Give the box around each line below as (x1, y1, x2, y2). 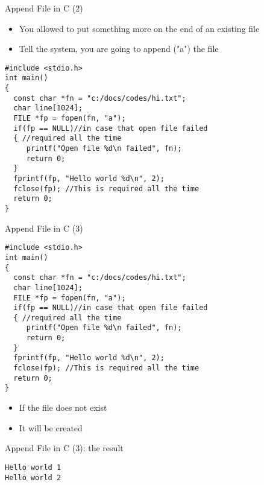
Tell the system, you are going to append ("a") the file (19, 42, 219, 55)
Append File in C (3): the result (5, 442, 124, 454)
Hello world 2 (5, 473, 61, 482)
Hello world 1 (5, 463, 61, 472)
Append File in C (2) (5, 2, 83, 14)
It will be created (19, 421, 83, 434)
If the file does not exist (19, 401, 107, 414)
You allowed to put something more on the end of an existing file (19, 22, 260, 34)
